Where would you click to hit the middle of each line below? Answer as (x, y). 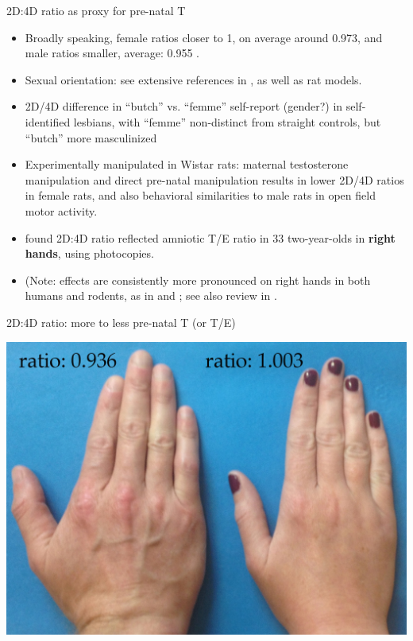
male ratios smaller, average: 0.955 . (112, 53)
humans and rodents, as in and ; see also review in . (151, 295)
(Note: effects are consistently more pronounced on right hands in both (198, 280)
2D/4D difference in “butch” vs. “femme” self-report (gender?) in (184, 106)
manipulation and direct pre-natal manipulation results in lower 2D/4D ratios (214, 179)
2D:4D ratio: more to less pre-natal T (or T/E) (121, 322)
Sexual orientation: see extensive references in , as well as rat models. (193, 79)
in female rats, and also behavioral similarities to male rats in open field (200, 195)
